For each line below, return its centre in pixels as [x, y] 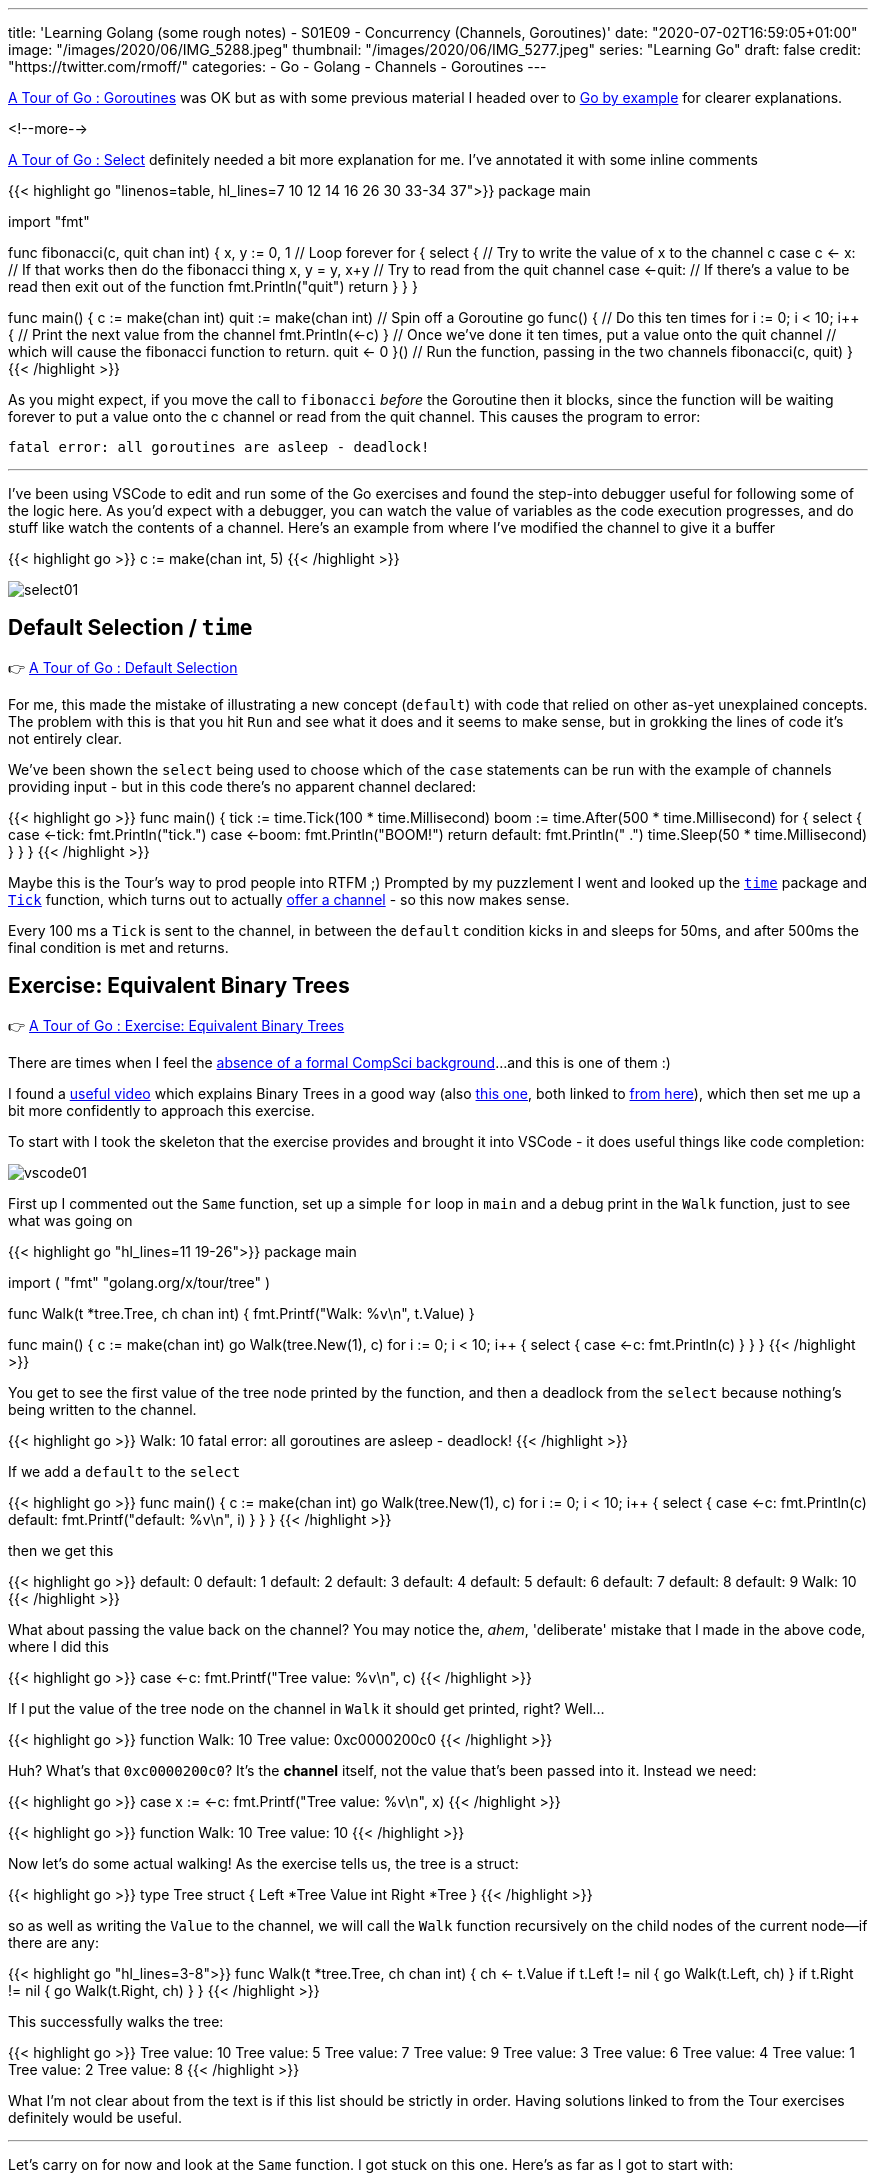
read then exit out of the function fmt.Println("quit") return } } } [213, 286]
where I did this [58, 1646]
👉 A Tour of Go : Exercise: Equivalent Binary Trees [176, 1025]
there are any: [53, 1942]
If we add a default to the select [124, 1471]
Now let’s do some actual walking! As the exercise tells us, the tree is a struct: [263, 1863]
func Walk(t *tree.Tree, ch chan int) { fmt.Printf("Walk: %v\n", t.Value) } [241, 1313]
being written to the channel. [102, 1409]
